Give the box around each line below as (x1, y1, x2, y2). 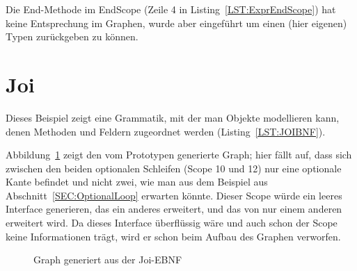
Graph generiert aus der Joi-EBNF (33, 252, 182, 267)
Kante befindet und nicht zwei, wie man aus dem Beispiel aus (6, 174, 268, 189)
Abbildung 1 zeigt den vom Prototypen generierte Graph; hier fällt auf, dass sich (6, 147, 352, 162)
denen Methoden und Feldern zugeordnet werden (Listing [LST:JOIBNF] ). (6, 124, 326, 138)
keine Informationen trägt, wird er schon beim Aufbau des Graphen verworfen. (6, 229, 341, 243)
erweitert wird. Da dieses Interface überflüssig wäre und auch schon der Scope (6, 215, 338, 230)
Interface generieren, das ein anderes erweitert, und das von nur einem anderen (6, 202, 342, 216)
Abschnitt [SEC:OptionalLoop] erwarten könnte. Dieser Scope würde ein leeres (6, 188, 342, 202)
